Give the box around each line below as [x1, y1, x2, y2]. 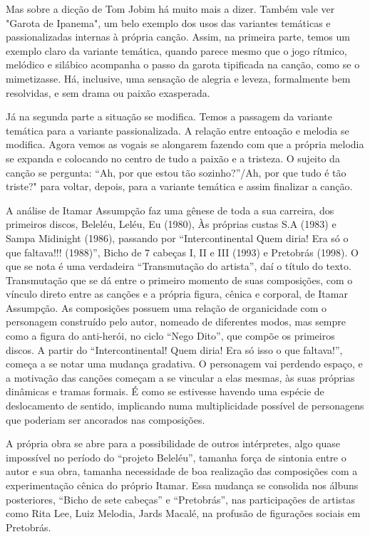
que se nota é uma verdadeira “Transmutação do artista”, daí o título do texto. [6, 259, 351, 273]
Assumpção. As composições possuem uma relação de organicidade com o [6, 300, 327, 315]
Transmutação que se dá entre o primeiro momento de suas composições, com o [6, 272, 353, 287]
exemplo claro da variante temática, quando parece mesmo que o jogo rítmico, [6, 43, 347, 58]
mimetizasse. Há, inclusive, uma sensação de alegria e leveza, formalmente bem [6, 71, 351, 85]
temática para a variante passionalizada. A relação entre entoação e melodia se [6, 122, 349, 137]
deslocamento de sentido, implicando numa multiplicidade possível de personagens [6, 398, 364, 413]
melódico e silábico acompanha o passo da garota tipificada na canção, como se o [6, 57, 360, 72]
